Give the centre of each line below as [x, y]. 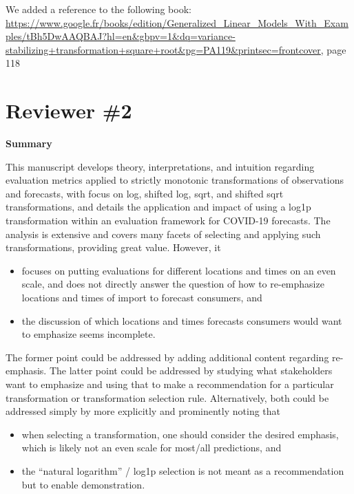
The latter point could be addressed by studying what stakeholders [191, 370]
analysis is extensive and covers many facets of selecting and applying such [163, 234]
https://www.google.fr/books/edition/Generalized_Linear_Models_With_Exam [177, 22]
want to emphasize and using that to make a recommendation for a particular [170, 384]
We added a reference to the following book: [98, 9]
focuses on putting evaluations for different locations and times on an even [179, 270]
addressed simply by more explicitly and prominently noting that [143, 411]
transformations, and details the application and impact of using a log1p [158, 207]
